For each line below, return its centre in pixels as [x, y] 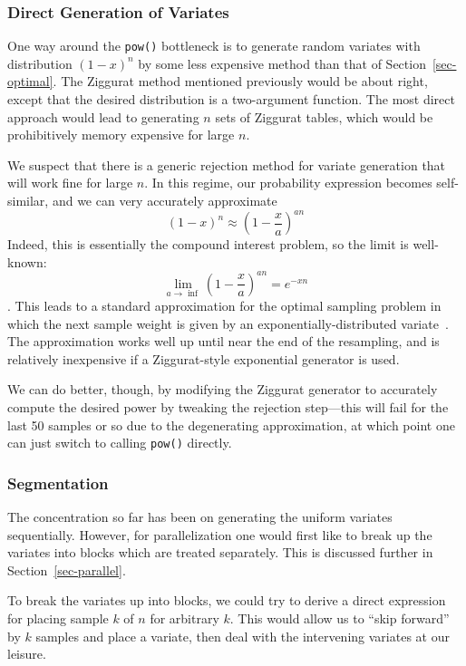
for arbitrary [184, 618]
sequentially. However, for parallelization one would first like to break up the [220, 534]
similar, [28, 201]
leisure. [27, 654]
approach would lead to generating [103, 116]
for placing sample [58, 618]
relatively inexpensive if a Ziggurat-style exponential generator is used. [204, 358]
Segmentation [58, 483]
